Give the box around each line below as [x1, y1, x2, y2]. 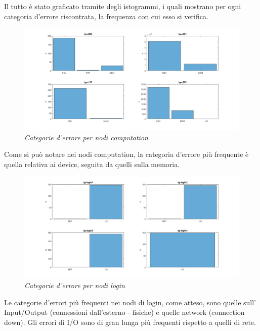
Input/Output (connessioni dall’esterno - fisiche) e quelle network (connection [4, 307, 245, 317]
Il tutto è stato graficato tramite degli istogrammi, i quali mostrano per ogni [4, 1, 241, 11]
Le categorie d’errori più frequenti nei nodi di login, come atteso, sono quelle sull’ [4, 297, 256, 307]
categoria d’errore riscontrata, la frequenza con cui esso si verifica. [4, 11, 208, 21]
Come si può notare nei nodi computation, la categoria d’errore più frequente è [4, 149, 249, 159]
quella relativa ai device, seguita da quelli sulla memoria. [4, 159, 180, 170]
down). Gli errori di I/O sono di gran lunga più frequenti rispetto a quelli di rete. [4, 317, 256, 327]
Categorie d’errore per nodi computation [24, 132, 148, 142]
